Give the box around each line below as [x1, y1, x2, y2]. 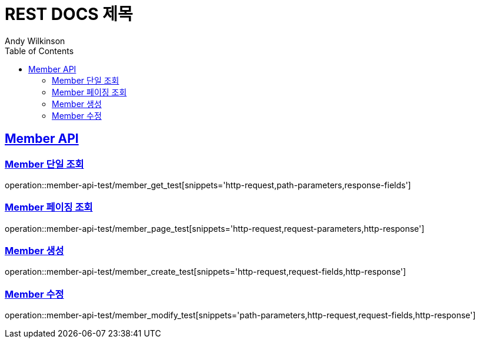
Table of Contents [5, 45, 74, 56]
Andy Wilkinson [5, 35, 65, 46]
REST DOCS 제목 [5, 4, 133, 24]
